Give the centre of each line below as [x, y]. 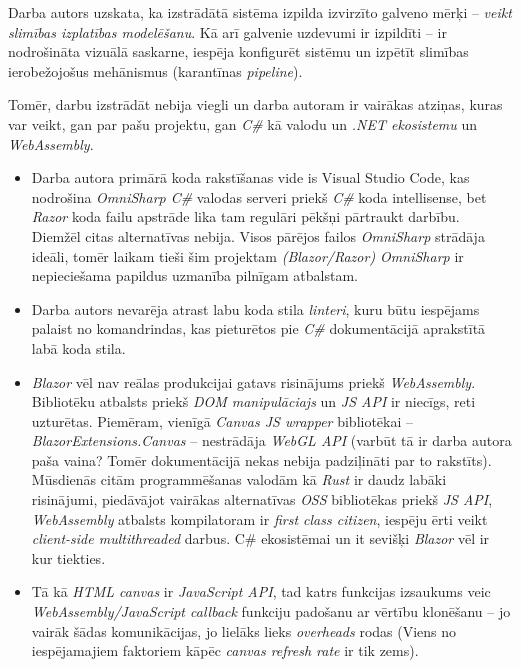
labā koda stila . [78, 347]
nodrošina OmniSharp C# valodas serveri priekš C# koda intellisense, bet [259, 196]
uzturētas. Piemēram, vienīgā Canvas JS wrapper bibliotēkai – [222, 420]
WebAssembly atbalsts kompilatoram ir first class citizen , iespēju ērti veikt [259, 518]
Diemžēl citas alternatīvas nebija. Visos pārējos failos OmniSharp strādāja [258, 235]
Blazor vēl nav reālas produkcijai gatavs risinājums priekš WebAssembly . [253, 381]
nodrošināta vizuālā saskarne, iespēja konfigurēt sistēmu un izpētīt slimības [238, 51]
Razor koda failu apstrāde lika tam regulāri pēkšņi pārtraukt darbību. [245, 216]
